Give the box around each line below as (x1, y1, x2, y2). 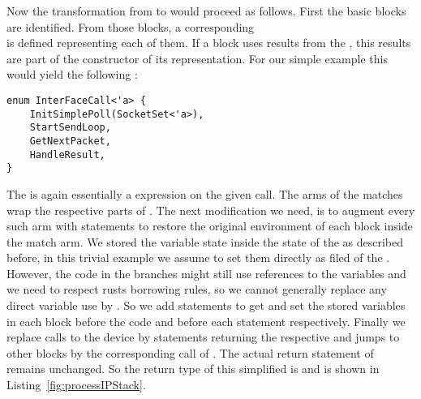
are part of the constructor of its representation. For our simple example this (6, 49, 388, 66)
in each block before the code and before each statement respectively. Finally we (6, 312, 406, 329)
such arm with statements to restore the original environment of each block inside (6, 217, 413, 234)
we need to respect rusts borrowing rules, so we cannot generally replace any (6, 281, 387, 298)
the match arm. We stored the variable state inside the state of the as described (6, 233, 404, 250)
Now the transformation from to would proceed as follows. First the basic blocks (6, 2, 406, 19)
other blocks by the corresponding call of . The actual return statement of (6, 344, 374, 361)
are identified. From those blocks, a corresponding (6, 18, 255, 35)
